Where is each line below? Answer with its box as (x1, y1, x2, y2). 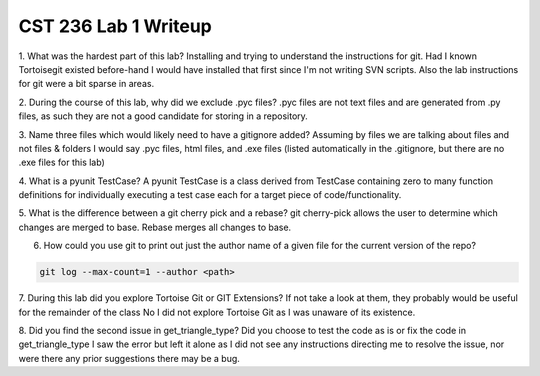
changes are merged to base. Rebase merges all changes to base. (18, 221, 292, 233)
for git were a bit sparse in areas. (18, 78, 155, 90)
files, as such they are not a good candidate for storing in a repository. (18, 110, 309, 122)
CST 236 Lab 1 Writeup (18, 15, 212, 37)
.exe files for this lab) (18, 156, 105, 169)
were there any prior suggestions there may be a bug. (18, 352, 240, 364)
